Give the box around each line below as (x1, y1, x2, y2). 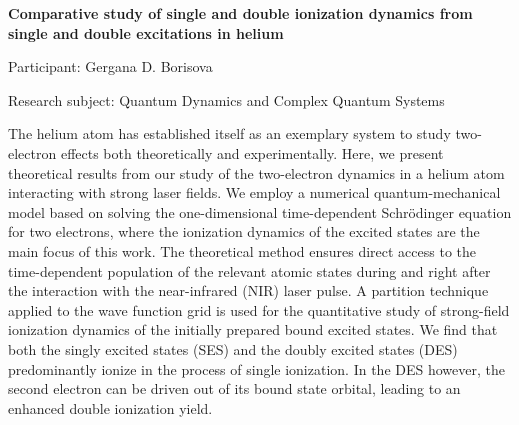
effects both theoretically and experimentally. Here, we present (60, 142, 444, 163)
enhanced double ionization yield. (8, 397, 213, 418)
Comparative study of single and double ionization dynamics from (8, 3, 473, 23)
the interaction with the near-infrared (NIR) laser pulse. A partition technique (8, 280, 489, 301)
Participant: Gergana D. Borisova (8, 56, 213, 77)
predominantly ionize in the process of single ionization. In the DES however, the (8, 358, 505, 379)
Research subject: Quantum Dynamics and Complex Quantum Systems (8, 89, 445, 110)
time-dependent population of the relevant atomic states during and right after (8, 260, 491, 281)
